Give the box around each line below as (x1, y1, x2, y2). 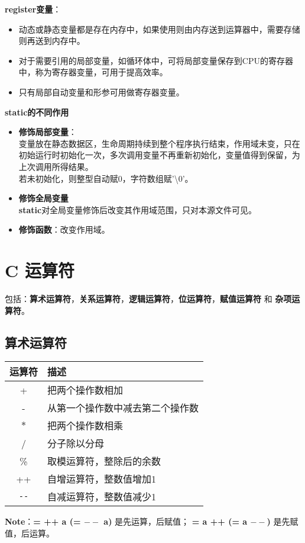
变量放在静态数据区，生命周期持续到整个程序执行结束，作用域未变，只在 (18, 137, 300, 149)
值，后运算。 (5, 527, 54, 539)
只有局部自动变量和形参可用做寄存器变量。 (18, 85, 184, 98)
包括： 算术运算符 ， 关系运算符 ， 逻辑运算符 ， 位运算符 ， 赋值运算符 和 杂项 (5, 293, 292, 305)
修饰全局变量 (18, 192, 69, 204)
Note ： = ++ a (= (5, 515, 81, 528)
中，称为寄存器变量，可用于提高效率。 (18, 66, 168, 78)
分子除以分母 (47, 436, 105, 451)
